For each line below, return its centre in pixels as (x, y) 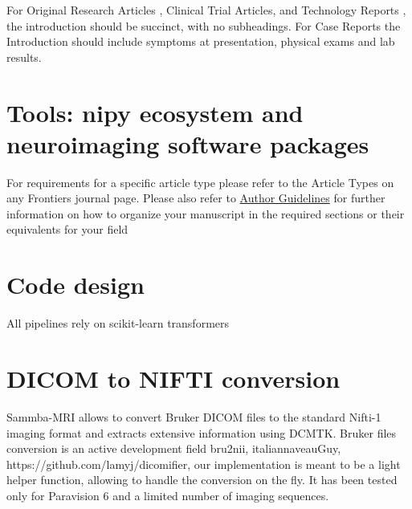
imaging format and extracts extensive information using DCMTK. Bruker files (202, 432)
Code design (75, 285)
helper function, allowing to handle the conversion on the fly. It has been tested (202, 480)
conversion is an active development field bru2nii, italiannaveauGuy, (174, 448)
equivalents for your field (67, 229)
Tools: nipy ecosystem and (155, 112)
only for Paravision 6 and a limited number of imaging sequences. (168, 495)
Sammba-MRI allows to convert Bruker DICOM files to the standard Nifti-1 (194, 416)
